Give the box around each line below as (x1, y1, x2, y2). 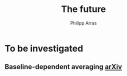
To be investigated (4, 42, 83, 54)
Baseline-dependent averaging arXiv (4, 62, 122, 71)
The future (61, 3, 106, 15)
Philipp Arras (70, 20, 97, 26)
